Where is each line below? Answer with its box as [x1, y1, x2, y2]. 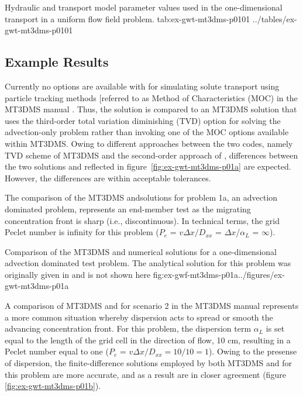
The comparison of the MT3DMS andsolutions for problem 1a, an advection [5, 191, 278, 204]
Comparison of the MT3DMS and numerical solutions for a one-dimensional [5, 245, 277, 257]
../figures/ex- [237, 268, 285, 280]
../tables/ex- [252, 12, 297, 25]
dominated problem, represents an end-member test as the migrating [5, 202, 251, 215]
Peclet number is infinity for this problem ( [5, 226, 159, 238]
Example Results [5, 53, 109, 71]
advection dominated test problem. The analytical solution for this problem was [5, 257, 291, 269]
